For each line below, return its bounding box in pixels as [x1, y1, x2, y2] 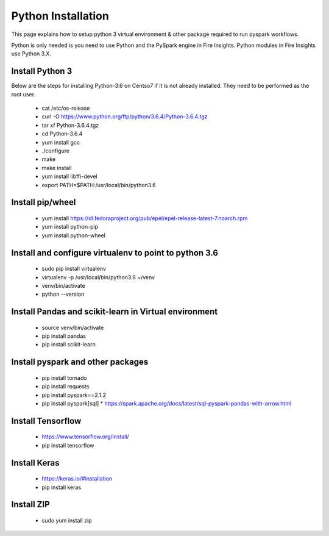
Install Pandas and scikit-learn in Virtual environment [11, 307, 218, 317]
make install [41, 164, 72, 171]
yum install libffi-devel [41, 173, 97, 180]
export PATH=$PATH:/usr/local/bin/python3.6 [41, 181, 157, 188]
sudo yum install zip [41, 517, 92, 524]
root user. [11, 90, 36, 98]
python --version [41, 290, 85, 298]
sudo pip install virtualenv [41, 265, 107, 273]
